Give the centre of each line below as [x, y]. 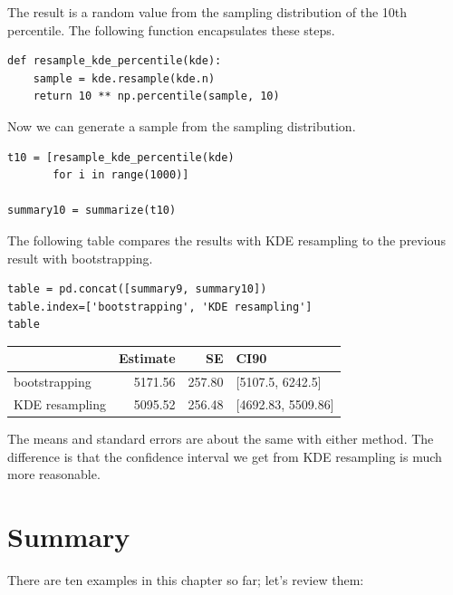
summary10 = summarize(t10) [92, 211]
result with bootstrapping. [80, 258]
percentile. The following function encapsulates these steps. [171, 29]
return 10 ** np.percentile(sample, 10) [156, 96]
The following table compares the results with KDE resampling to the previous [226, 240]
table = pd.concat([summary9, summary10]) [137, 289]
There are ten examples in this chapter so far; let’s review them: [186, 580]
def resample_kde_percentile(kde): [115, 61]
